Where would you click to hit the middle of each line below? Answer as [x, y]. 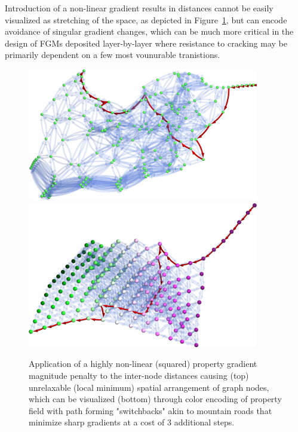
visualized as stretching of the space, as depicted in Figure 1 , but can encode [146, 19]
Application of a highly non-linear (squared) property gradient [143, 364]
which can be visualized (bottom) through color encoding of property [155, 399]
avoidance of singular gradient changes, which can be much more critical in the [149, 31]
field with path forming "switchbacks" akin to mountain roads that [150, 410]
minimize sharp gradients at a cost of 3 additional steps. [132, 422]
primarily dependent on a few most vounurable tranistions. [113, 55]
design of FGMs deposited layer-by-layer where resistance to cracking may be [146, 43]
